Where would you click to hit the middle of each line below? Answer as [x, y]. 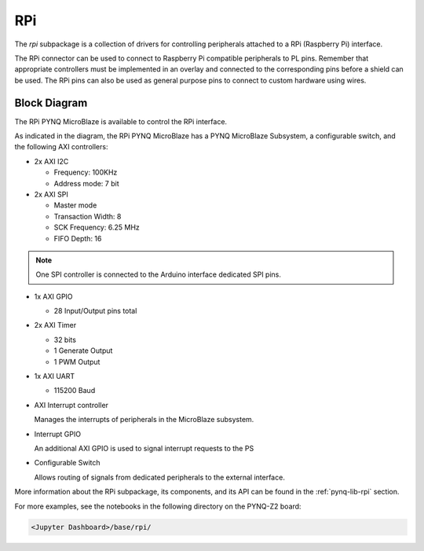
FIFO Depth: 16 [78, 238]
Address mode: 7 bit [86, 183]
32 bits [65, 340]
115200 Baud [75, 391]
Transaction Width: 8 [88, 216]
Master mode [75, 205]
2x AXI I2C [51, 161]
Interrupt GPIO [58, 434]
